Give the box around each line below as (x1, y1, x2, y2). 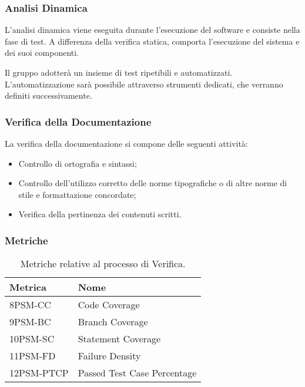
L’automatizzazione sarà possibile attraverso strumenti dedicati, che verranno (5, 78, 283, 90)
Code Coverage (78, 298, 140, 312)
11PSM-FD (9, 349, 56, 363)
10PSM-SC (9, 332, 55, 346)
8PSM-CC (9, 298, 51, 312)
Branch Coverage (78, 315, 148, 329)
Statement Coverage (78, 332, 161, 346)
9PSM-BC (9, 315, 51, 329)
